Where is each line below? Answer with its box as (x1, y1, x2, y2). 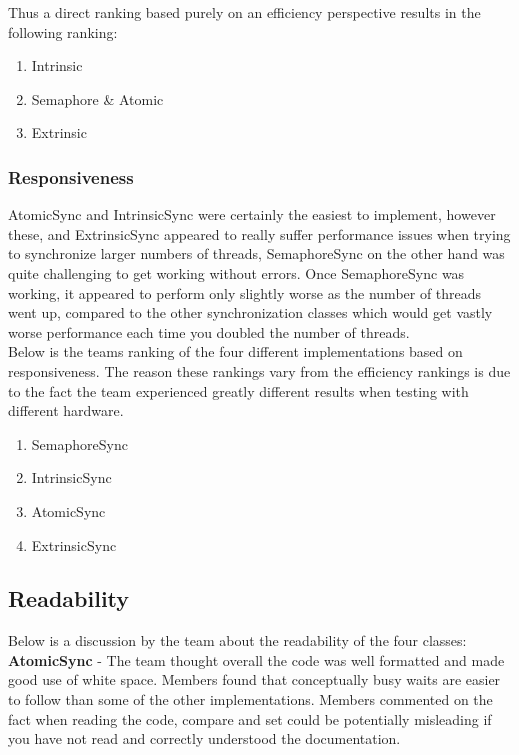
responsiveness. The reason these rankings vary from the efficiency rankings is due (8, 360, 511, 381)
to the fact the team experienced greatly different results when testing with (8, 380, 469, 401)
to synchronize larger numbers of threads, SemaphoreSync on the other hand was (8, 243, 505, 264)
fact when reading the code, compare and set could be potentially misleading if (8, 708, 492, 729)
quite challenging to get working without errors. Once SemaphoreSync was (8, 262, 465, 283)
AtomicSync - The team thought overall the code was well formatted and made (8, 649, 505, 670)
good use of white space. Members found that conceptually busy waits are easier (8, 669, 501, 690)
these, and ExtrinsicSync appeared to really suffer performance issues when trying (8, 223, 511, 244)
